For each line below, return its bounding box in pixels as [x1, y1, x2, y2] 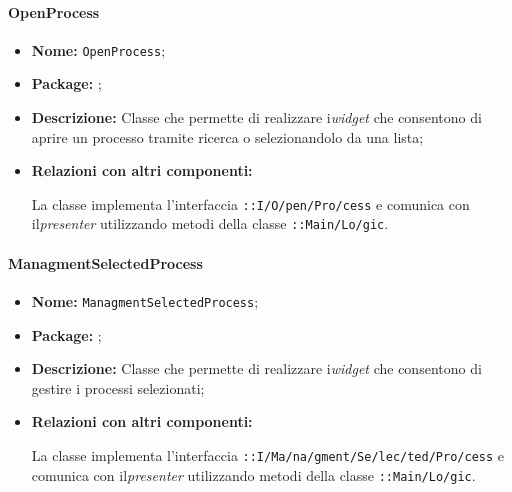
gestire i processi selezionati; [31, 377, 205, 398]
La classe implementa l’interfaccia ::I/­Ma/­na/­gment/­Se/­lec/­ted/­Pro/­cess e [31, 444, 504, 465]
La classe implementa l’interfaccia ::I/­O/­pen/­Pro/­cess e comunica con [31, 193, 470, 214]
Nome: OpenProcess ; [31, 39, 166, 60]
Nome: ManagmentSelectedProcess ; [31, 290, 259, 311]
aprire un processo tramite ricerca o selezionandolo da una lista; [31, 126, 424, 147]
